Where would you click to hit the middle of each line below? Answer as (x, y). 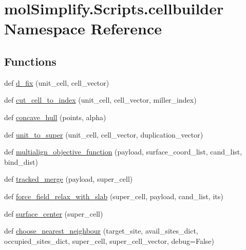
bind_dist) (21, 161)
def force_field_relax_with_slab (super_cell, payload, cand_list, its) (114, 196)
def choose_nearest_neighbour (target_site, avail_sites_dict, (101, 231)
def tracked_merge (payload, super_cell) (69, 179)
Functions (30, 61)
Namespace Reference (83, 28)
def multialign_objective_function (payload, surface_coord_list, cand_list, (123, 152)
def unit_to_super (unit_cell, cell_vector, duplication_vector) (104, 134)
